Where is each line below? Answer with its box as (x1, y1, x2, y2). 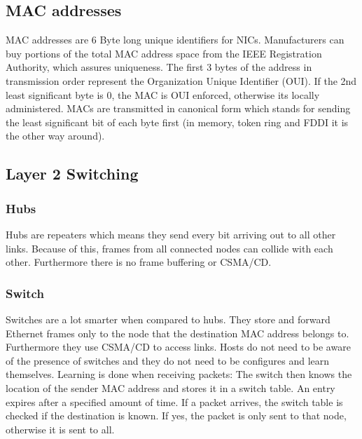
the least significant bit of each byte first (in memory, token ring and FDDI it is (6, 114, 349, 129)
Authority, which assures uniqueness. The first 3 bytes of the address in (6, 60, 312, 74)
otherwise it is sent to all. (6, 421, 115, 436)
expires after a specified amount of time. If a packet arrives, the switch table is (6, 394, 343, 409)
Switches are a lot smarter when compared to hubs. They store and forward (6, 311, 330, 326)
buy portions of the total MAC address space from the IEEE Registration (6, 46, 322, 60)
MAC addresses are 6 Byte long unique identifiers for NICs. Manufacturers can (6, 32, 344, 47)
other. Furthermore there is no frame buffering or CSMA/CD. (6, 255, 272, 269)
